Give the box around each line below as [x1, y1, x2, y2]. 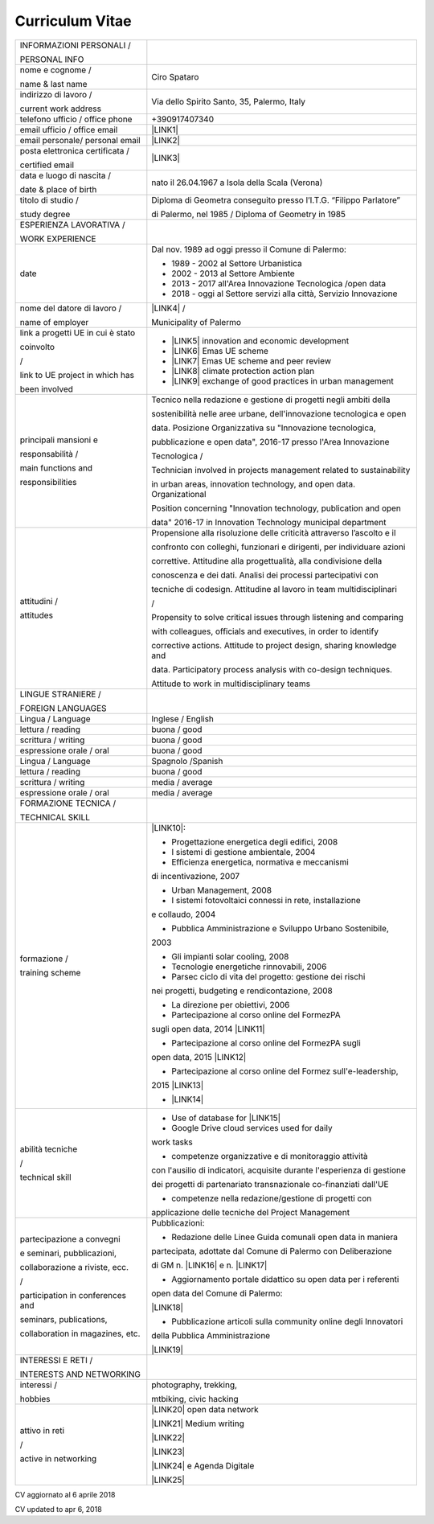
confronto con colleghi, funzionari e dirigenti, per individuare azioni [151, 541, 406, 553]
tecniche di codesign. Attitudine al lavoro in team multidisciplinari [151, 583, 398, 594]
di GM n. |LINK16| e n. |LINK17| [151, 1259, 268, 1271]
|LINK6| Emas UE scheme [171, 345, 268, 356]
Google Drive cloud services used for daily [171, 1122, 333, 1133]
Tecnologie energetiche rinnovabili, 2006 [171, 961, 327, 972]
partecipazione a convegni [19, 1233, 121, 1244]
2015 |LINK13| [151, 1079, 204, 1091]
